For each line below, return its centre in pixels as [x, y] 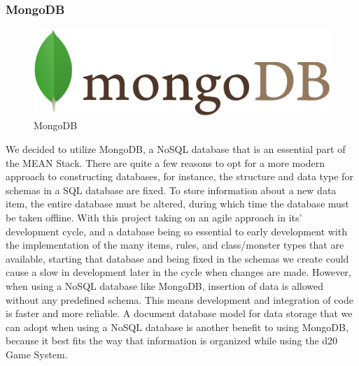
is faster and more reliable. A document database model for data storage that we [179, 313]
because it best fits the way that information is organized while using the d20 [172, 341]
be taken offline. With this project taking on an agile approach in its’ [154, 217]
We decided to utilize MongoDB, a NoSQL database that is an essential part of [176, 149]
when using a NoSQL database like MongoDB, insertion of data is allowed [164, 285]
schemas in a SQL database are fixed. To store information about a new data [171, 190]
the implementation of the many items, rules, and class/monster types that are [175, 245]
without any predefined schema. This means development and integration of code [179, 299]
